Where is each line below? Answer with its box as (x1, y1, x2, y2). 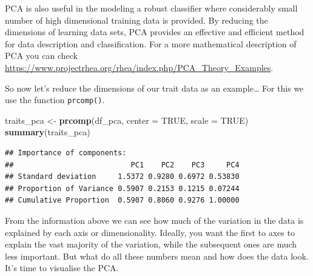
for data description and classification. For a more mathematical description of (5, 37, 297, 50)
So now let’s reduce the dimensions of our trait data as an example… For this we (5, 81, 304, 94)
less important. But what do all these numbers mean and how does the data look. (5, 249, 309, 262)
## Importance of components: (5, 149, 127, 157)
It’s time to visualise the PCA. (5, 261, 119, 274)
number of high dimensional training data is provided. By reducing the (5, 13, 268, 26)
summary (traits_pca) (5, 126, 90, 138)
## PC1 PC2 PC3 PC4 (5, 160, 240, 169)
